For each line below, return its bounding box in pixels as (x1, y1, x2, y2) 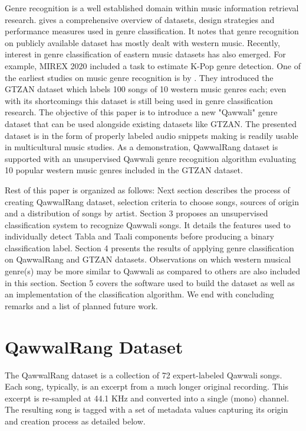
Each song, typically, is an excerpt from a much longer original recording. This (5, 380, 288, 393)
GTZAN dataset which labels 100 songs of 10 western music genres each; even (5, 83, 287, 95)
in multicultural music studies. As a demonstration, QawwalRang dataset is (5, 141, 278, 153)
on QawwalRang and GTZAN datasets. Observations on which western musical (5, 253, 291, 265)
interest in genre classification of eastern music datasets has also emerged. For (5, 48, 286, 60)
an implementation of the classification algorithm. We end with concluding (5, 288, 274, 300)
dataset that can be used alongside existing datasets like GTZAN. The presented (5, 117, 297, 129)
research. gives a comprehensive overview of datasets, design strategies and (5, 13, 275, 25)
